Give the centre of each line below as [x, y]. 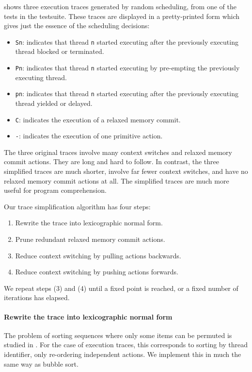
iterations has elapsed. [37, 297]
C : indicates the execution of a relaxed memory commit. [98, 119]
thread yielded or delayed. [54, 103]
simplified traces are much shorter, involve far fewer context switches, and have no [126, 171]
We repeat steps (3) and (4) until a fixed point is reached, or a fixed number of [121, 288]
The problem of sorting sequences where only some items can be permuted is [118, 335]
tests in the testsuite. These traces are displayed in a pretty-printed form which [122, 16]
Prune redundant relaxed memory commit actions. [90, 239]
